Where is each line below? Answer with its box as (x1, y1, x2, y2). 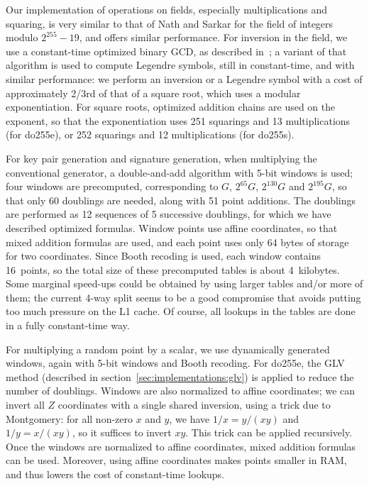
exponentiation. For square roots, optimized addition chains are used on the (6, 99, 336, 114)
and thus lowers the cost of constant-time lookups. (6, 467, 225, 481)
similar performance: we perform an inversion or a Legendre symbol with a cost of (6, 71, 363, 86)
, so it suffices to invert (72, 425, 172, 440)
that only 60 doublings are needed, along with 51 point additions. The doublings (6, 192, 356, 207)
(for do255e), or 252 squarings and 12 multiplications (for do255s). (6, 127, 294, 142)
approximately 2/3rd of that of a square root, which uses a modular (6, 85, 301, 100)
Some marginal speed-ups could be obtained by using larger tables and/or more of (6, 276, 363, 291)
